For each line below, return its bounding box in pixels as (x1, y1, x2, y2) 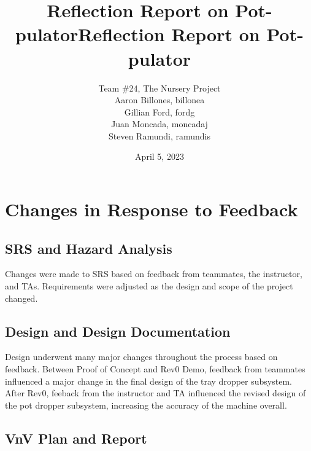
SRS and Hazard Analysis (5, 238, 172, 257)
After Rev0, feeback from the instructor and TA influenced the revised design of (5, 386, 306, 399)
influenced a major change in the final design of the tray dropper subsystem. (5, 374, 292, 387)
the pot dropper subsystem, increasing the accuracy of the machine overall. (5, 398, 287, 411)
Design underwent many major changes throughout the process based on (5, 350, 278, 363)
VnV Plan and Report (5, 428, 147, 447)
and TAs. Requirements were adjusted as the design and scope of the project (5, 280, 293, 292)
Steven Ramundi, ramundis (109, 129, 210, 142)
